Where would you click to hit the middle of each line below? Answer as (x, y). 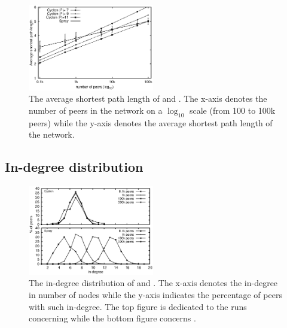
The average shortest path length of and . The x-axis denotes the (148, 98)
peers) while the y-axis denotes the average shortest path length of (151, 122)
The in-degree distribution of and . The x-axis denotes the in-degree (153, 283)
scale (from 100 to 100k (232, 110)
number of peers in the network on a (96, 110)
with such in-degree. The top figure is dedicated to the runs (138, 306)
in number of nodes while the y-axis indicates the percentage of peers (155, 294)
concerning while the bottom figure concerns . (112, 318)
